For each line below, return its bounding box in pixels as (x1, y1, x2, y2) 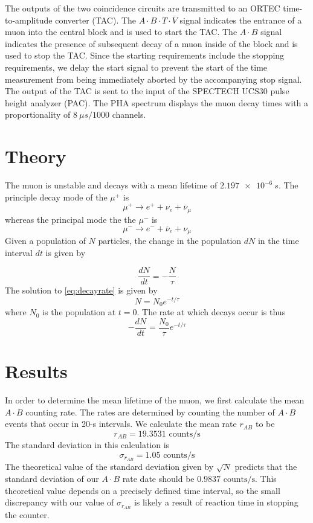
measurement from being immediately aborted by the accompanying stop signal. (5, 72, 302, 85)
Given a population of (5, 234, 86, 247)
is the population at (42, 306, 116, 318)
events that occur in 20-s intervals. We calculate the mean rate (5, 417, 237, 430)
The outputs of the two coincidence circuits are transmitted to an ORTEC (5, 2, 280, 14)
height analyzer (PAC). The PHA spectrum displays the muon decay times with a (5, 96, 309, 109)
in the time (257, 234, 299, 247)
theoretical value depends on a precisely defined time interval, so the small (5, 484, 280, 496)
